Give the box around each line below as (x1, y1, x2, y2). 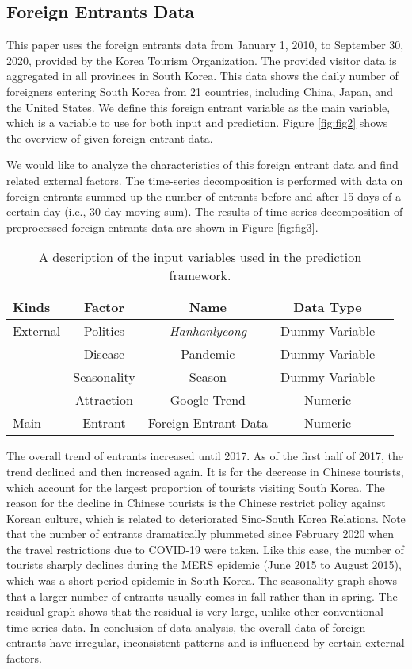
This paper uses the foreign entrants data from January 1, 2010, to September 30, (6, 37, 404, 53)
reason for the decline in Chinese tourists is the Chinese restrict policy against (6, 494, 386, 511)
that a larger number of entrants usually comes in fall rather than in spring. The (6, 587, 398, 604)
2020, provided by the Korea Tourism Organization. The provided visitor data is (6, 52, 397, 68)
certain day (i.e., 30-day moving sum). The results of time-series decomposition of (6, 203, 403, 220)
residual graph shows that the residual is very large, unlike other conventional (6, 603, 383, 620)
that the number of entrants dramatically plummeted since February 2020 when (6, 525, 395, 542)
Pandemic (181, 344, 235, 363)
